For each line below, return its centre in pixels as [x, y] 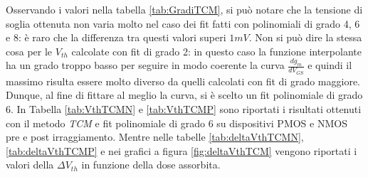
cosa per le [29, 51]
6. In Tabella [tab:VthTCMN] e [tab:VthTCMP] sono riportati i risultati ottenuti [184, 109]
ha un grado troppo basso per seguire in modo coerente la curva [145, 65]
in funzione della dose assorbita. [151, 165]
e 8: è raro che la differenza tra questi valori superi [116, 37]
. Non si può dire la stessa [305, 37]
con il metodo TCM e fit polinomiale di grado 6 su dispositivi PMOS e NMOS [177, 123]
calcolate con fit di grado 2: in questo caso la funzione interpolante [216, 51]
